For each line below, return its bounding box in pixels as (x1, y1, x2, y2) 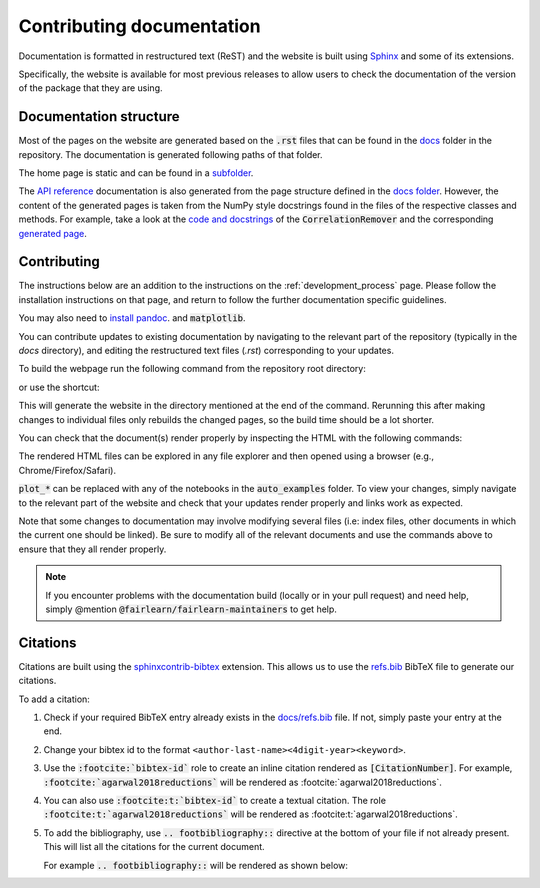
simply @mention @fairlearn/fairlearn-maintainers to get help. (45, 603, 337, 615)
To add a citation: (18, 693, 90, 705)
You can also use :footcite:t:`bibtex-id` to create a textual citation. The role (43, 794, 387, 806)
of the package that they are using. (18, 82, 164, 94)
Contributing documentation (18, 15, 261, 37)
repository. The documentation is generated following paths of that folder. (18, 148, 324, 160)
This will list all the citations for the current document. (43, 841, 265, 853)
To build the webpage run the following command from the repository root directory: (18, 363, 367, 375)
